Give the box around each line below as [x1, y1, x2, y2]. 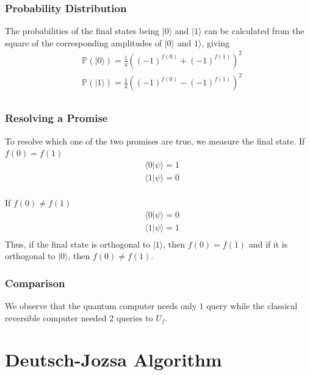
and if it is [248, 237, 288, 250]
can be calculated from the [204, 24, 305, 37]
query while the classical [206, 299, 298, 312]
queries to [116, 311, 153, 324]
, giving [201, 36, 229, 49]
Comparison [5, 275, 65, 290]
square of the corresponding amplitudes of [5, 36, 162, 49]
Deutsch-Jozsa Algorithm [5, 347, 222, 372]
